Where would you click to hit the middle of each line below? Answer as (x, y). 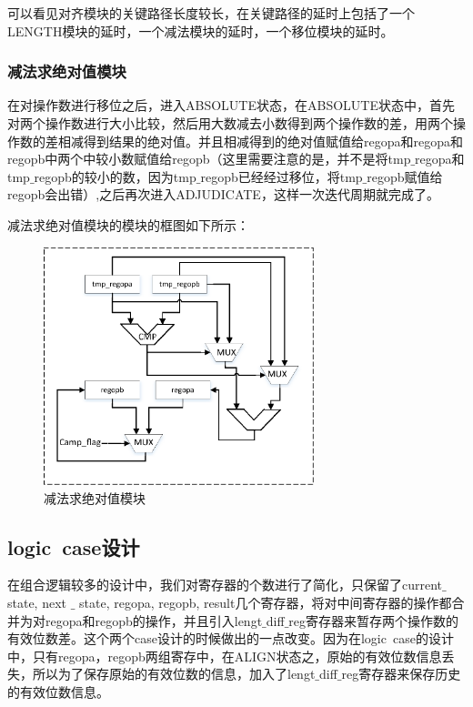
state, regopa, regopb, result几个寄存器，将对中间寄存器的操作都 (266, 603)
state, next (37, 603)
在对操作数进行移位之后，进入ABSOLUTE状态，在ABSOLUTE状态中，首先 (231, 105)
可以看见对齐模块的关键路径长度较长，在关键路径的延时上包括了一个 (211, 13)
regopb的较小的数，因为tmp (115, 176)
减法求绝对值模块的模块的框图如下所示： (128, 224)
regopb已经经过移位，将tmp (282, 176)
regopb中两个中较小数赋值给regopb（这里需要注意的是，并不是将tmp (209, 159)
